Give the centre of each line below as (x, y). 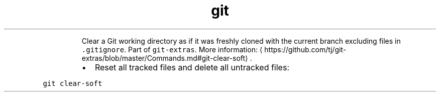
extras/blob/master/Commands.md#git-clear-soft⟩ (165, 58)
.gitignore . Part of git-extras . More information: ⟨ (172, 49)
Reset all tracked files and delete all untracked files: (192, 67)
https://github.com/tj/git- (305, 49)
